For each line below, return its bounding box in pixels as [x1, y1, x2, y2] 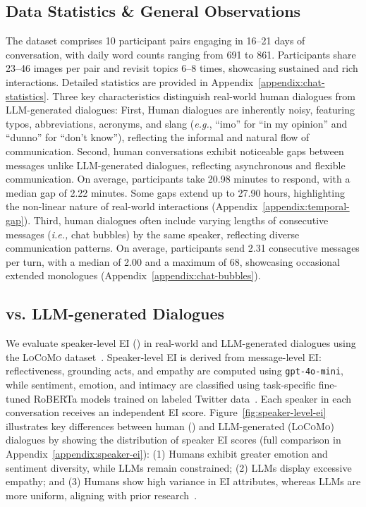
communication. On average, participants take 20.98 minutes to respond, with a [6, 171, 350, 186]
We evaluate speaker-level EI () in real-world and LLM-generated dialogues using [6, 336, 356, 350]
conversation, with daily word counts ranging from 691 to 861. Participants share [6, 47, 356, 61]
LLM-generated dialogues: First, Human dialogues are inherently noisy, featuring [6, 102, 355, 117]
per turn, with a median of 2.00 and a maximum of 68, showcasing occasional [6, 254, 340, 269]
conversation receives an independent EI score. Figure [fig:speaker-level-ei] [6, 405, 327, 420]
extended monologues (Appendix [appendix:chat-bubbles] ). [6, 268, 261, 283]
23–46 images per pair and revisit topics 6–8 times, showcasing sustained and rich [6, 61, 358, 75]
